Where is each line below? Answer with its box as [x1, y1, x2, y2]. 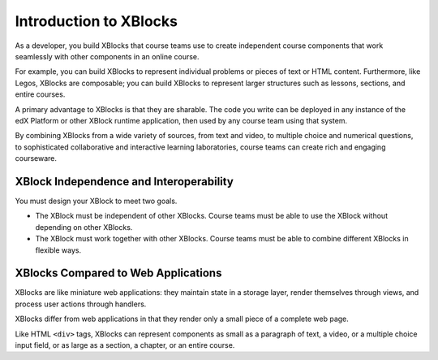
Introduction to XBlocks [15, 12, 178, 30]
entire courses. [15, 89, 66, 99]
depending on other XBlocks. [35, 222, 133, 232]
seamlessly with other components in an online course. [15, 51, 200, 61]
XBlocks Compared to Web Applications [15, 267, 222, 280]
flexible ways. [35, 245, 81, 255]
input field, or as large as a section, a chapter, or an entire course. [15, 340, 235, 349]
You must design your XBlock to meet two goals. [15, 196, 178, 206]
